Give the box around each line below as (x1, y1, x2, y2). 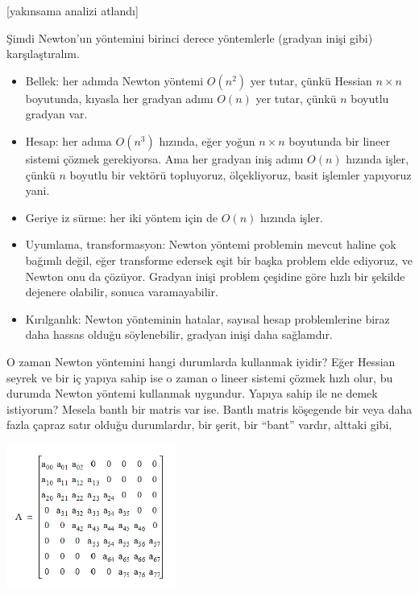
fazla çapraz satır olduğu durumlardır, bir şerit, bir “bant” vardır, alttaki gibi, (6, 416, 392, 433)
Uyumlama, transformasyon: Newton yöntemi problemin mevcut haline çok (25, 236, 396, 253)
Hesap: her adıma (25, 132, 112, 149)
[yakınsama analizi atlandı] (6, 2, 139, 19)
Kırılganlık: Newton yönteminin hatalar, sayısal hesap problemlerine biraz (25, 310, 390, 327)
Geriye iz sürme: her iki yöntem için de (25, 208, 218, 225)
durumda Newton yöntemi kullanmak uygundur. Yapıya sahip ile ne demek (6, 385, 378, 402)
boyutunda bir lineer (288, 132, 390, 149)
